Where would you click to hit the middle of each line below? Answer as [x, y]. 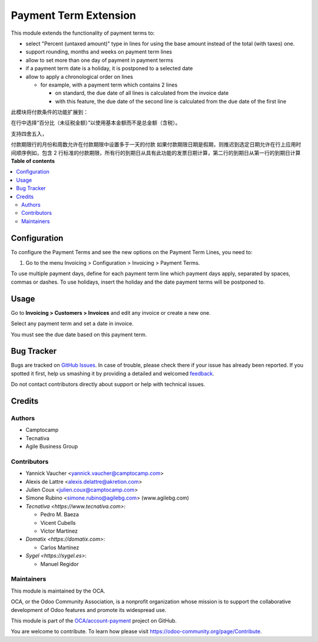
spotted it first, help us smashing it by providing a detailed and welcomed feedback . [113, 373]
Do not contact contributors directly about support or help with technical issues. [108, 384]
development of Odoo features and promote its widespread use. [89, 610]
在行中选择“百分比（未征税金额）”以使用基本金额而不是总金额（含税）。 [96, 123]
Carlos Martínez [60, 547]
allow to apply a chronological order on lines [79, 76]
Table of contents [33, 161]
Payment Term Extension [74, 15]
